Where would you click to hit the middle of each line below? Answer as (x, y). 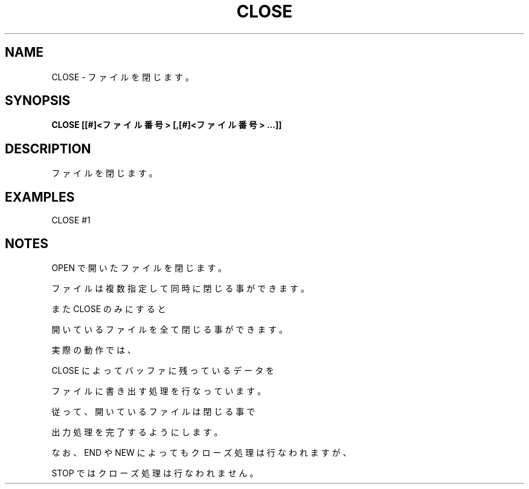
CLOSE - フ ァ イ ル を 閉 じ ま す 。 (123, 77)
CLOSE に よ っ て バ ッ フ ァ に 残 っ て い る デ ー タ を (163, 370)
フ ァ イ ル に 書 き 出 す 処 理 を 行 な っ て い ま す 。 (159, 391)
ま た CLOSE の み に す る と (109, 308)
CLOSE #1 (71, 220)
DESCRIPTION (48, 149)
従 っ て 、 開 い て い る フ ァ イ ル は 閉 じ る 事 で (153, 411)
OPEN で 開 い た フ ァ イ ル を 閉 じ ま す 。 (139, 267)
